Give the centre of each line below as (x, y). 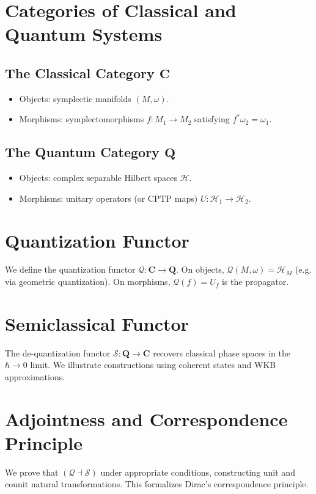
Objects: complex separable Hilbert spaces (98, 178)
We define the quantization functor (70, 269)
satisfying (212, 119)
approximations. (35, 376)
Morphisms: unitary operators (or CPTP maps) (108, 198)
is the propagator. (255, 282)
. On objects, (200, 269)
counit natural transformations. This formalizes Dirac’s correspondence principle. (157, 484)
